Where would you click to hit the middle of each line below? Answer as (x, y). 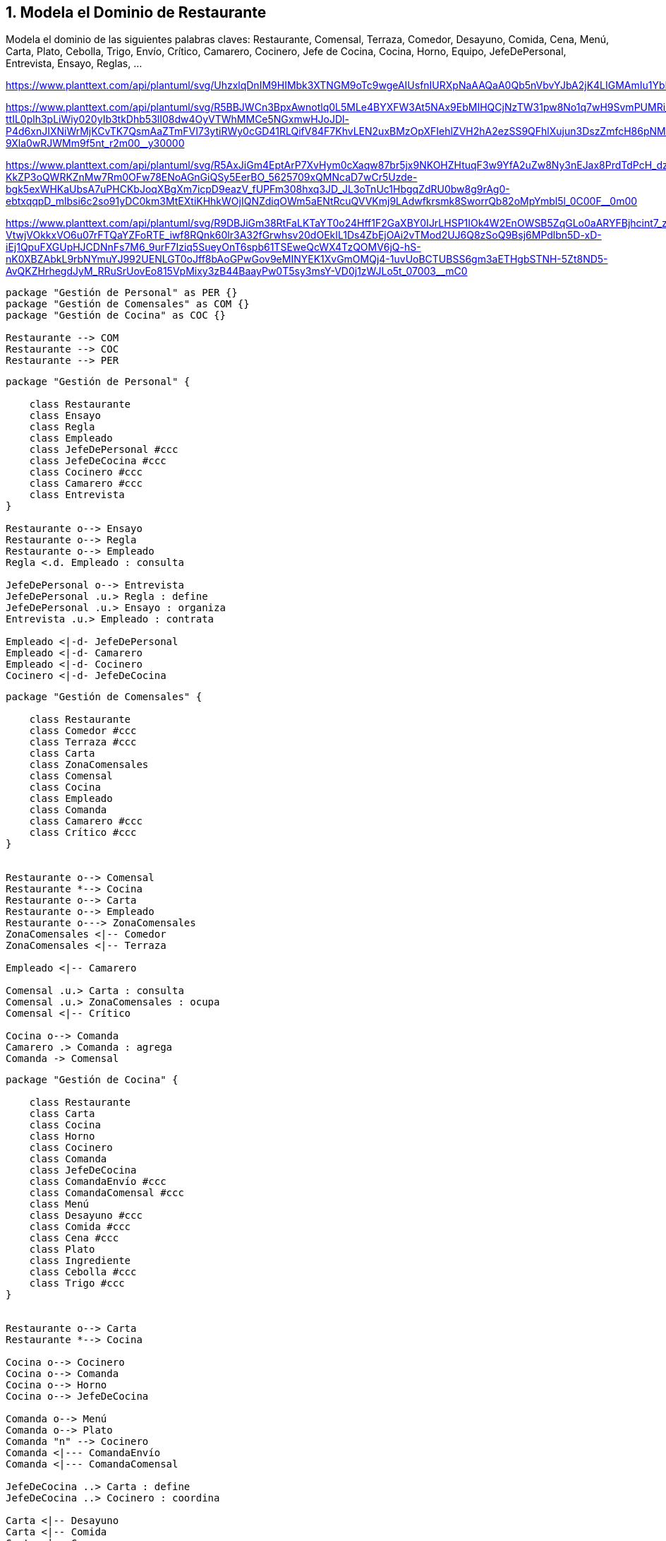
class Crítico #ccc (83, 833)
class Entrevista (77, 495)
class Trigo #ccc (77, 1283)
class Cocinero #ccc (86, 472)
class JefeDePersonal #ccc (104, 450)
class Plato (62, 1250)
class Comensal (71, 776)
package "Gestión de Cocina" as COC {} (116, 315)
